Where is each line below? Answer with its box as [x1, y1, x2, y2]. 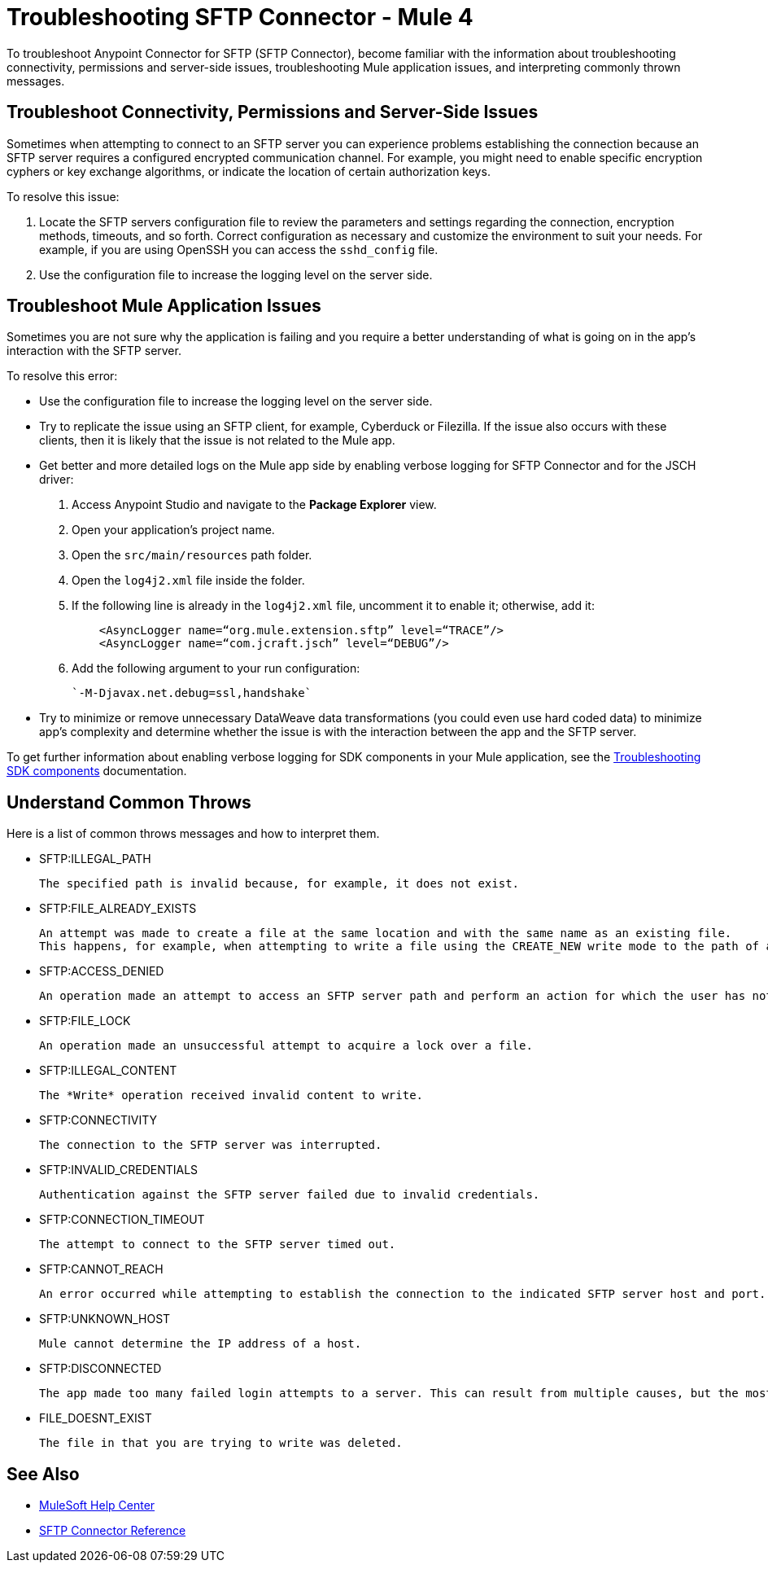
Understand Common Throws [7, 791, 251, 813]
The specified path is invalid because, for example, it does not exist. [39, 877, 520, 891]
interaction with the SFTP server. [7, 344, 181, 358]
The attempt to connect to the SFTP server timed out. [39, 1238, 396, 1251]
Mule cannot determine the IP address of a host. [39, 1337, 362, 1351]
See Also [7, 1463, 80, 1484]
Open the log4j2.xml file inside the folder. [72, 573, 305, 588]
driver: [39, 472, 74, 487]
